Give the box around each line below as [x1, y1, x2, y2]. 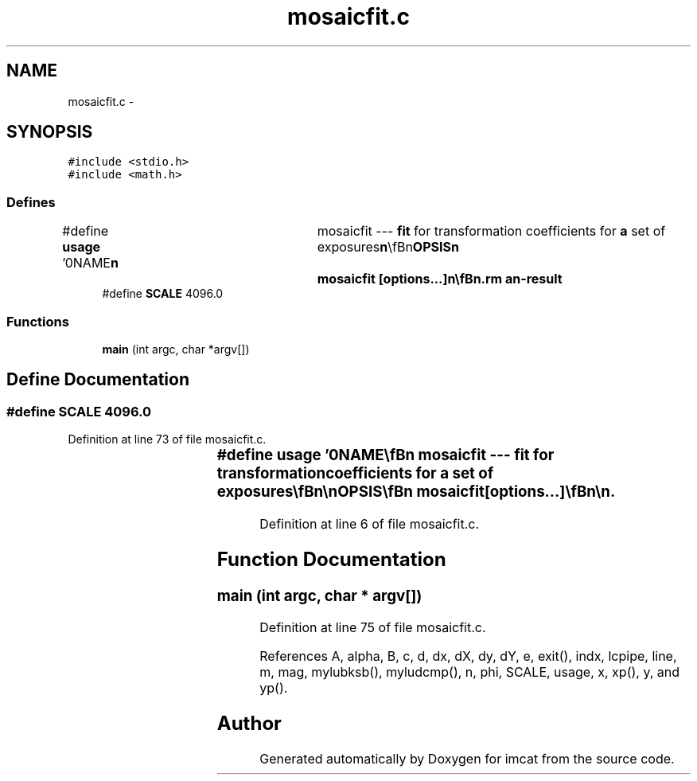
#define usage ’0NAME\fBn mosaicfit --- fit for [216, 446, 555, 465]
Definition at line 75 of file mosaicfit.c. [259, 619, 486, 636]
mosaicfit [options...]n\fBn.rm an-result [317, 271, 563, 287]
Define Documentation [6, 369, 189, 390]
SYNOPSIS [6, 122, 93, 143]
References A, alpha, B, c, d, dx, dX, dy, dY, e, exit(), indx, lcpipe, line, [259, 648, 677, 665]
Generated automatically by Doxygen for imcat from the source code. [259, 751, 675, 767]
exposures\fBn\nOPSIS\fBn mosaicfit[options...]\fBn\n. [216, 482, 616, 502]
